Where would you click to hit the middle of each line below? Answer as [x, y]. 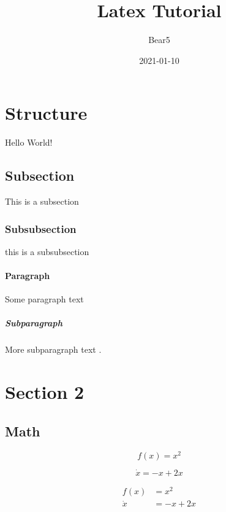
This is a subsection [42, 201]
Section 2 [45, 392]
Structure [46, 113]
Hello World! [29, 142]
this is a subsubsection [47, 251]
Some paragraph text [44, 299]
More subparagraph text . [53, 349]
